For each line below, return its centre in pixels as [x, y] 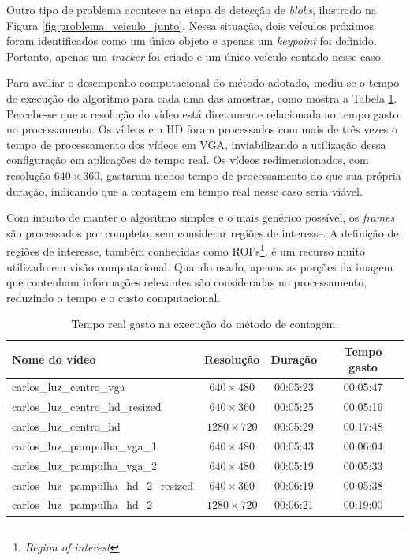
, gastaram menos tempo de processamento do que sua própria [250, 175]
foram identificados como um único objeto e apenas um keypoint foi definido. [192, 41]
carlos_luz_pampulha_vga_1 [85, 445]
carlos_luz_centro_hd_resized [87, 407]
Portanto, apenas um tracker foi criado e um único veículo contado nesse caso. [195, 56]
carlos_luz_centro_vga [69, 387]
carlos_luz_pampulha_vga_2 [85, 465]
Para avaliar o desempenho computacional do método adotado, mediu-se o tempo [203, 82]
